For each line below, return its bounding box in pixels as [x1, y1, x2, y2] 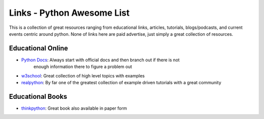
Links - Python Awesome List [9, 7, 130, 18]
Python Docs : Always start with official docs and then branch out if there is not [21, 57, 180, 63]
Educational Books [9, 92, 67, 100]
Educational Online [9, 44, 68, 52]
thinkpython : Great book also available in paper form [21, 105, 127, 111]
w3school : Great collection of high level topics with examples [21, 72, 145, 78]
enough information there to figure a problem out [33, 64, 132, 70]
